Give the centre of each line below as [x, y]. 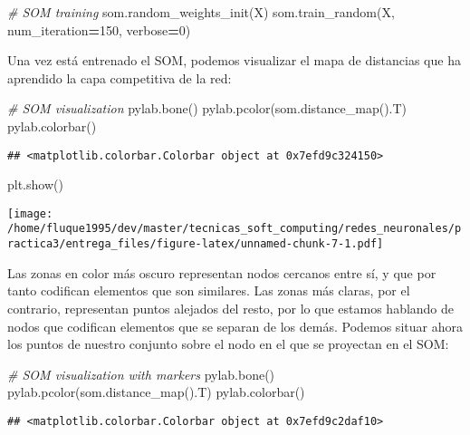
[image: [30, 213]
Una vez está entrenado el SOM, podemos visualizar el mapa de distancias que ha [234, 60]
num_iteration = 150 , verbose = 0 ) [99, 29]
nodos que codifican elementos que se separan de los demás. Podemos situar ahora [235, 326]
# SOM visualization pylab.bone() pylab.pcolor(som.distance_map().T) [207, 108]
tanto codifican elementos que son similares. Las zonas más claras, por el [209, 290]
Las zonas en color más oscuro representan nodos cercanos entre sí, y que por [222, 272]
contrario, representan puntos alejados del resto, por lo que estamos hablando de [231, 308]
